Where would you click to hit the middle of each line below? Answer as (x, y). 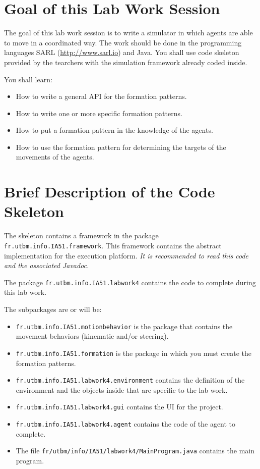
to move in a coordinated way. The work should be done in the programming (123, 42)
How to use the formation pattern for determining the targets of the (121, 147)
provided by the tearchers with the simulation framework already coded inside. (126, 62)
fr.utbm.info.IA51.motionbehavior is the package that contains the (124, 326)
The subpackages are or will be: (53, 309)
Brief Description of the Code (110, 192)
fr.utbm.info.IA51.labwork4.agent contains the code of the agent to (126, 424)
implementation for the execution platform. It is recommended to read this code (126, 255)
